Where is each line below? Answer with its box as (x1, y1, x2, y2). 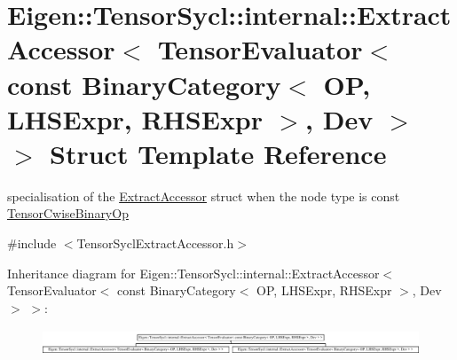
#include (7, 234, 57, 253)
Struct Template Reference (50, 135, 387, 171)
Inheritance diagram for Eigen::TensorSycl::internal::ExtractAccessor (7, 263, 380, 282)
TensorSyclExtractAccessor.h (76, 234, 234, 253)
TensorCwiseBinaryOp (7, 204, 129, 223)
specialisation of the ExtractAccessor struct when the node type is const (7, 186, 400, 205)
